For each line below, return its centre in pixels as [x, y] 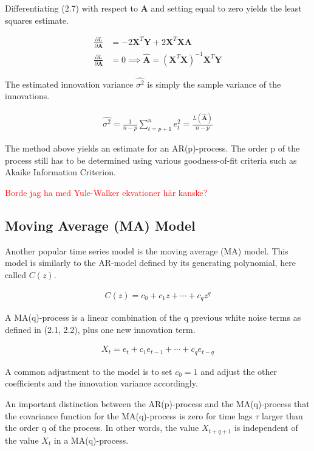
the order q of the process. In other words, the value [102, 428]
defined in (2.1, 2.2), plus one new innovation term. [100, 329]
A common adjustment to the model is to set [89, 371]
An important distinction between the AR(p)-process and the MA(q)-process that [157, 403]
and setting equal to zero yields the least [226, 8]
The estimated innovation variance [69, 84]
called [15, 274]
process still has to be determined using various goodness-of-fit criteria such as [151, 160]
